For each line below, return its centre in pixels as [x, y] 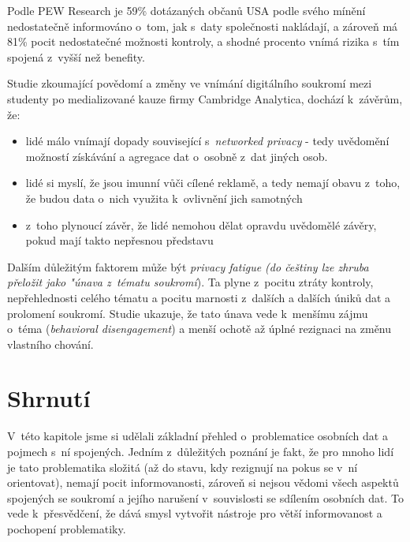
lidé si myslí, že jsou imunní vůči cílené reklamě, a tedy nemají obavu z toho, [213, 183]
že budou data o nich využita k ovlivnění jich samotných [164, 198]
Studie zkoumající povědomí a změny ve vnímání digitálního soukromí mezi [190, 83]
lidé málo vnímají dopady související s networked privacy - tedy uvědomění [207, 141]
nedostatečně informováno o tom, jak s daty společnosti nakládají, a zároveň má [203, 26]
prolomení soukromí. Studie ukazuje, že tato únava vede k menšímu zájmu [188, 313]
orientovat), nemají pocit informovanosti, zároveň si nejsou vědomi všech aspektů [203, 482]
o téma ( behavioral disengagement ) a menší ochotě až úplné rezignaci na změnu [199, 329]
